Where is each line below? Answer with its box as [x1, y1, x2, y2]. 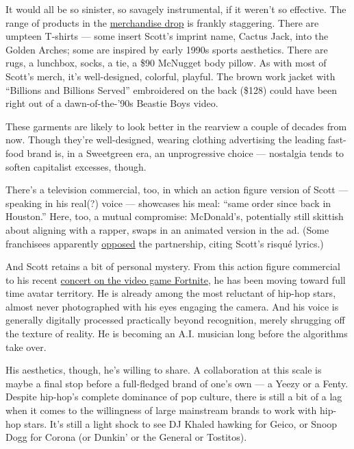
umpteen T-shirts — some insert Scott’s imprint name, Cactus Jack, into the [5, 29, 329, 43]
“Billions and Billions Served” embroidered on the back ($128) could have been [5, 82, 338, 97]
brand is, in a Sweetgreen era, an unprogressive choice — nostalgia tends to [27, 145, 344, 160]
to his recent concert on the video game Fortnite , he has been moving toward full [5, 272, 346, 287]
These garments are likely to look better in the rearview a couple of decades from [5, 119, 347, 133]
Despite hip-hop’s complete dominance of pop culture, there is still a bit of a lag [5, 389, 342, 404]
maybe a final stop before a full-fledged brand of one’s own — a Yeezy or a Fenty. [5, 376, 349, 390]
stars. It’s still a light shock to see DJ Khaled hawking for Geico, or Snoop [24, 416, 338, 430]
